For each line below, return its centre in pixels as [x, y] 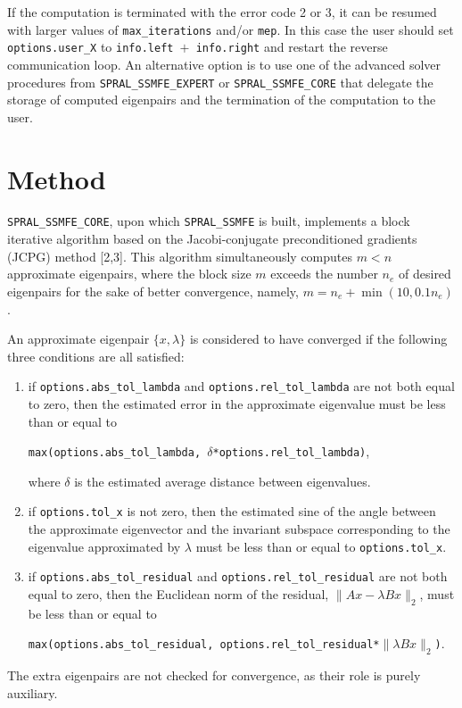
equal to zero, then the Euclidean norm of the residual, [178, 593]
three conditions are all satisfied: [96, 356]
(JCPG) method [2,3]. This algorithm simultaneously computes [180, 256]
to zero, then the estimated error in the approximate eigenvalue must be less [237, 403]
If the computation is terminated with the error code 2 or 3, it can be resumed [222, 12]
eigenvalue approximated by [104, 546]
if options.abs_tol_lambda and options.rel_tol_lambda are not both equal [241, 386]
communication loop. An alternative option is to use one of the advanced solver [224, 64]
